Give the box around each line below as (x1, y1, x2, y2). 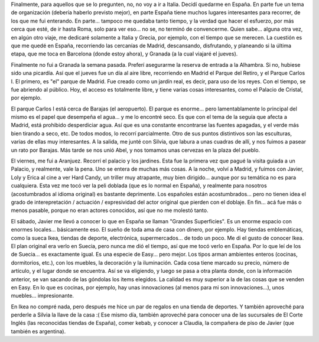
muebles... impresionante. (11, 292, 74, 299)
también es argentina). (11, 328, 66, 335)
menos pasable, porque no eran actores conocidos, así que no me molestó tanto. (11, 207, 209, 214)
